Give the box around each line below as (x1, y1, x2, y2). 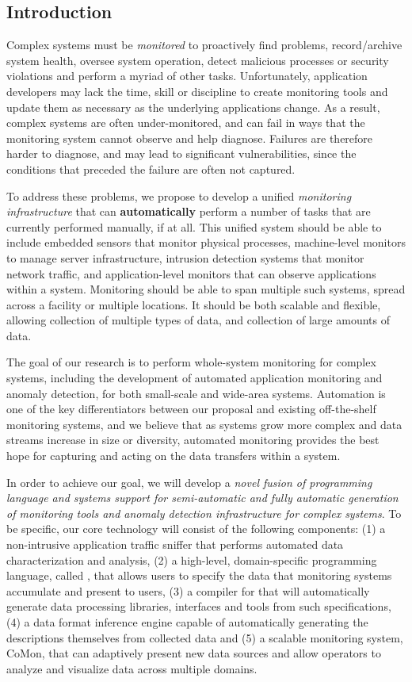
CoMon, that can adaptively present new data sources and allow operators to (6, 645, 381, 661)
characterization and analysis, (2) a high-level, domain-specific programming (6, 551, 377, 568)
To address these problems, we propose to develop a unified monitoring (6, 187, 352, 204)
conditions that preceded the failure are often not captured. (6, 160, 296, 177)
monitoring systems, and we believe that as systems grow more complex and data (6, 416, 402, 432)
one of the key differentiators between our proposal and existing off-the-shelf (6, 400, 376, 417)
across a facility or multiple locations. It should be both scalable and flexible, (6, 296, 381, 312)
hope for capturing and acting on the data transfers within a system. (6, 447, 341, 464)
